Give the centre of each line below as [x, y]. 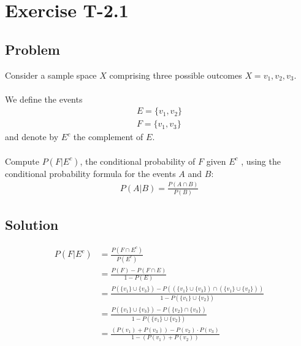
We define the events [44, 99]
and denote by [32, 137]
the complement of [108, 137]
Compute [22, 161]
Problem [32, 49]
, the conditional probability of [138, 161]
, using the [261, 161]
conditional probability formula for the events [90, 173]
